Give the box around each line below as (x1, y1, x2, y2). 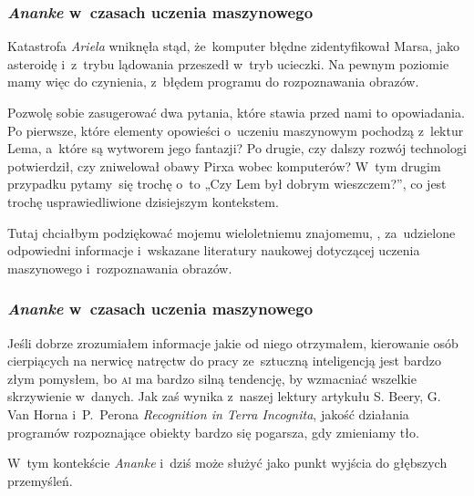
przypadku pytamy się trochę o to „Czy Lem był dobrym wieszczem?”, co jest (7, 174, 447, 193)
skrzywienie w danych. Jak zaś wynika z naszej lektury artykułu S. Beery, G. (7, 387, 441, 406)
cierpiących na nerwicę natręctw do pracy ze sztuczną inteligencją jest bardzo (7, 351, 441, 370)
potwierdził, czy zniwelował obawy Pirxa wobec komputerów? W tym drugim (7, 156, 441, 175)
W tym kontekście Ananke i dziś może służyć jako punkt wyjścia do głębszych (7, 453, 448, 472)
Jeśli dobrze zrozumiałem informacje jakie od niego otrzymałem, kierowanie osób (7, 333, 459, 352)
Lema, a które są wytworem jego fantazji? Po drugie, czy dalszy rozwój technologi (7, 139, 467, 158)
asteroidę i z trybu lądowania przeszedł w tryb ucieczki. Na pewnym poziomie (7, 54, 449, 73)
